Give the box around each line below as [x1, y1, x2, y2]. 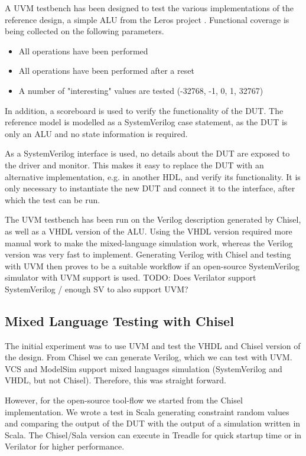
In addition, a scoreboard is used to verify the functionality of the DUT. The [5, 104, 284, 116]
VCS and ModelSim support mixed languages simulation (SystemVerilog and [5, 362, 282, 374]
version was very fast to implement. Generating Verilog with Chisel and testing [5, 248, 291, 260]
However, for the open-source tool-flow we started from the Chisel [5, 394, 243, 406]
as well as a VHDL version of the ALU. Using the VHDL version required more [5, 224, 292, 237]
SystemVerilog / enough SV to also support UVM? [5, 282, 188, 295]
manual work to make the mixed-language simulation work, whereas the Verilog [5, 236, 293, 249]
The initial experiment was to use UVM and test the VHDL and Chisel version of [5, 339, 301, 351]
